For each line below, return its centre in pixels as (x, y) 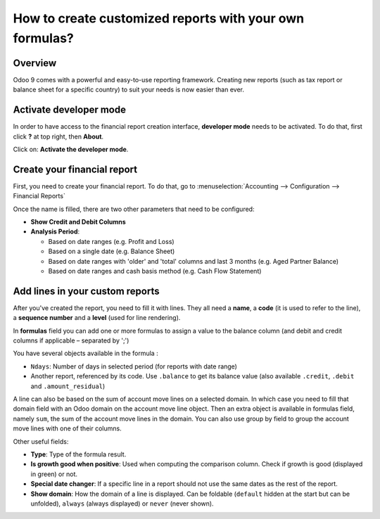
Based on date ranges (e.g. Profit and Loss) (112, 241)
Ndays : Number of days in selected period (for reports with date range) (134, 366)
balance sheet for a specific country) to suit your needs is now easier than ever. (128, 90)
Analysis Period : (55, 231)
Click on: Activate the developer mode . (71, 149)
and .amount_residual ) (68, 386)
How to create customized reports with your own (159, 18)
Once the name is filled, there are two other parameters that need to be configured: (134, 209)
